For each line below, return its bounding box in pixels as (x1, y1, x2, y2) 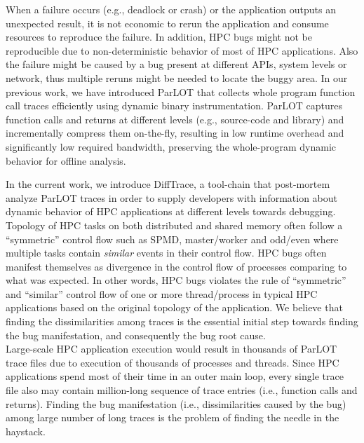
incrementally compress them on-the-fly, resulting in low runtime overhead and (6, 125, 344, 140)
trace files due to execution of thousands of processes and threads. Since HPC (6, 355, 339, 369)
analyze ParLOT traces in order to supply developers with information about (6, 190, 338, 205)
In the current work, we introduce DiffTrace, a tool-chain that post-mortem (6, 177, 330, 191)
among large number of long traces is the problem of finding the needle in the (6, 410, 339, 425)
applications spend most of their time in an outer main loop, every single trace (6, 369, 344, 383)
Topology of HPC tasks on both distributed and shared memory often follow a (6, 217, 343, 232)
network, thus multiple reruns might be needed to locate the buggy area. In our (6, 70, 348, 85)
